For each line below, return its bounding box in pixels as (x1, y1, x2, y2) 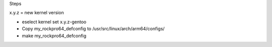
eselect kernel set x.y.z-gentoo (22, 19, 87, 25)
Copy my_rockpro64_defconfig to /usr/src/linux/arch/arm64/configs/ (22, 26, 165, 32)
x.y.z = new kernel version (9, 10, 64, 16)
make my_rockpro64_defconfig (22, 33, 87, 39)
